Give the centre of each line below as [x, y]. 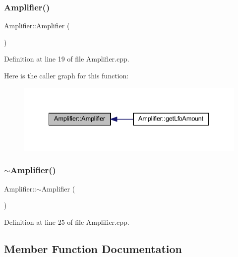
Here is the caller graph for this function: [66, 75]
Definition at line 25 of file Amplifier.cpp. [67, 222]
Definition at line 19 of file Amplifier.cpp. [67, 59]
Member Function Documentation [93, 248]
